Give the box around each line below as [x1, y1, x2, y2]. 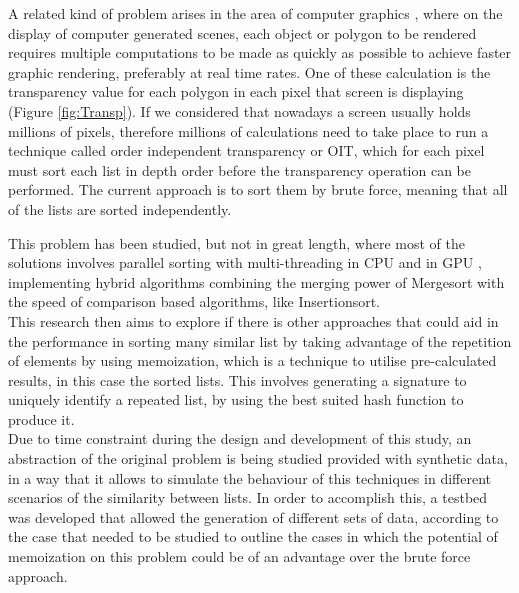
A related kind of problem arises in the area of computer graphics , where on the [8, 3, 503, 23]
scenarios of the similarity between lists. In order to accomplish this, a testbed [8, 487, 488, 508]
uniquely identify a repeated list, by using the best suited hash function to [8, 389, 464, 410]
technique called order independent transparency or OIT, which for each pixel [8, 140, 485, 161]
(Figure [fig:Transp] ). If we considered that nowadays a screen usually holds [8, 100, 471, 121]
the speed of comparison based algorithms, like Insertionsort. [8, 291, 381, 312]
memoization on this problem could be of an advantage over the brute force [8, 546, 471, 567]
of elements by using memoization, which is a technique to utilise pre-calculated [8, 350, 497, 371]
